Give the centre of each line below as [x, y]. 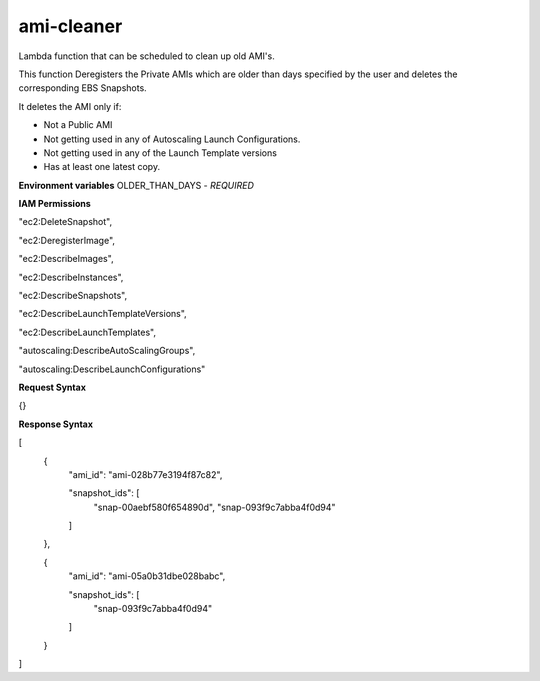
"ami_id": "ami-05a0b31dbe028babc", [147, 576]
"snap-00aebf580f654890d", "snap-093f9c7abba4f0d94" [214, 507]
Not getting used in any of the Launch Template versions [160, 152]
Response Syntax [56, 424]
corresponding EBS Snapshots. [82, 88]
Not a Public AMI [78, 125]
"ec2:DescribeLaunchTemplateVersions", [102, 314]
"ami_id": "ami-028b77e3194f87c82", [145, 474]
